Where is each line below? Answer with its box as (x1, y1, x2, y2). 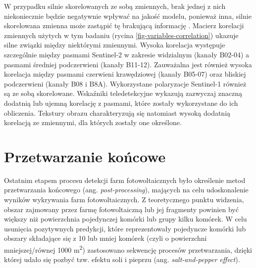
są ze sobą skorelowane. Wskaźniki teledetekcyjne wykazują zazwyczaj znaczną (4, 88, 242, 98)
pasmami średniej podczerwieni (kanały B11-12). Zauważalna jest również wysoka (4, 59, 252, 69)
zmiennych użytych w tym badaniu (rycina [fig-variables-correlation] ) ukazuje (4, 30, 239, 40)
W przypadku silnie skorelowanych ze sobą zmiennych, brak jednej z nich (4, 1, 226, 11)
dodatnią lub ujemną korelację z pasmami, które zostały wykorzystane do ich (4, 97, 238, 108)
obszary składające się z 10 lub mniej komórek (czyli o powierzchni (4, 233, 207, 243)
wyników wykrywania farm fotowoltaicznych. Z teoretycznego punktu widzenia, (4, 194, 244, 205)
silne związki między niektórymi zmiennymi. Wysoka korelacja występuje (4, 40, 225, 50)
